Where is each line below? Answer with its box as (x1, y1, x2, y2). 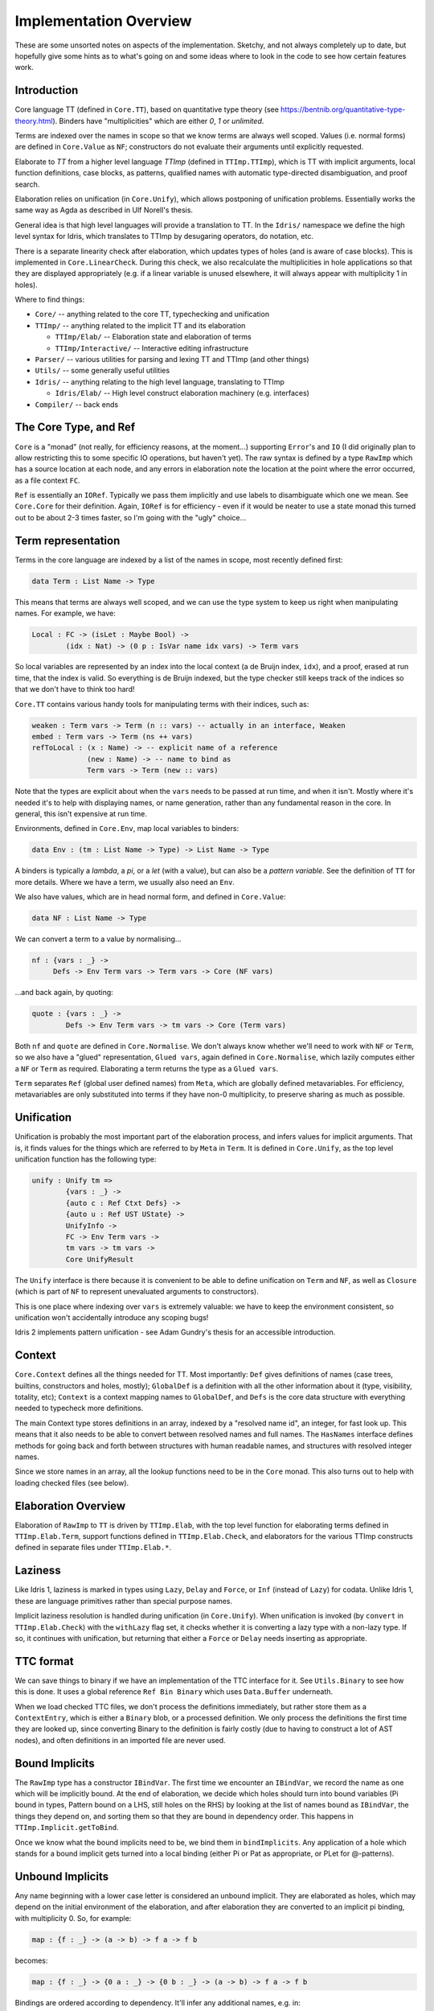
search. (14, 179, 40, 189)
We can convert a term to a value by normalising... (14, 934, 182, 944)
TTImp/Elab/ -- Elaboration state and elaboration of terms (55, 332, 252, 342)
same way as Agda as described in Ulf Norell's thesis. (14, 205, 193, 215)
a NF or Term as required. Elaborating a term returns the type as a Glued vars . (14, 1063, 279, 1073)
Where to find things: (14, 294, 85, 305)
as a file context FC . (14, 475, 80, 485)
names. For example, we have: (14, 608, 116, 619)
